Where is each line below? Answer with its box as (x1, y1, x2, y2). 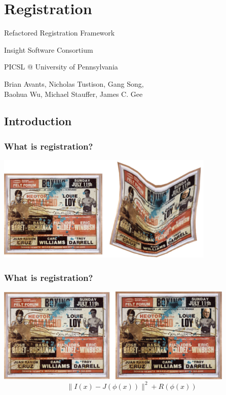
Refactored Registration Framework (4, 27, 115, 38)
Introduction (4, 113, 72, 129)
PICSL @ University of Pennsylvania (4, 61, 118, 72)
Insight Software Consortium (4, 44, 93, 55)
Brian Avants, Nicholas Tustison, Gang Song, (4, 78, 144, 89)
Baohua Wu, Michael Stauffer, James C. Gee (4, 88, 143, 99)
